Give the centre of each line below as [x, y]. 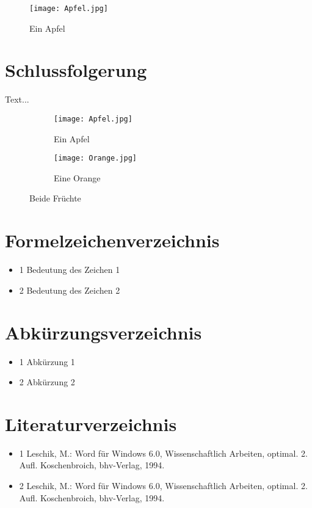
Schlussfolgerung [76, 70]
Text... [17, 99]
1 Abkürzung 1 [47, 361]
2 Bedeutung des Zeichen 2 [70, 290]
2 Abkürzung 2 [47, 382]
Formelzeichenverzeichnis [112, 240]
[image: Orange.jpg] [96, 158]
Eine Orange [77, 177]
